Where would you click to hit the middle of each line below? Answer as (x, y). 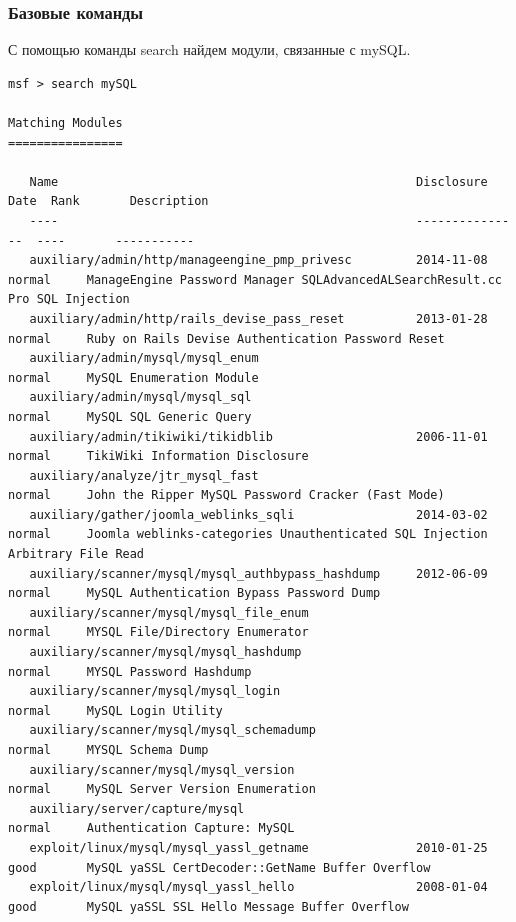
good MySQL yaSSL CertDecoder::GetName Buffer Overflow (219, 867)
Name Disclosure (258, 181)
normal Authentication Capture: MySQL (151, 828)
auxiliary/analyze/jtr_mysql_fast (144, 475)
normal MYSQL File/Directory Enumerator (158, 632)
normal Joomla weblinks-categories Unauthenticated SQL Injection (248, 534)
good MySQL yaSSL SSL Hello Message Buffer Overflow (208, 906)
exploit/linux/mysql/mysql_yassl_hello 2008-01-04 (258, 887)
